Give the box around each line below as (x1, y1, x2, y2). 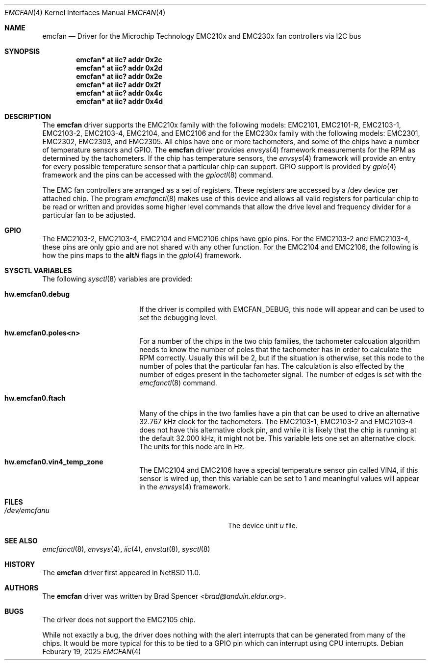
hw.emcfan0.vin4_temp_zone (4, 458, 103, 466)
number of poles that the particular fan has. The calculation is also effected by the (139, 362, 405, 370)
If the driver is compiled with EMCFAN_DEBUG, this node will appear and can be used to (139, 305, 424, 313)
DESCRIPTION (4, 112, 51, 121)
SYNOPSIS (4, 47, 40, 55)
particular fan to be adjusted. (42, 211, 136, 219)
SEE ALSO (4, 536, 38, 545)
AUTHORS (4, 584, 39, 592)
